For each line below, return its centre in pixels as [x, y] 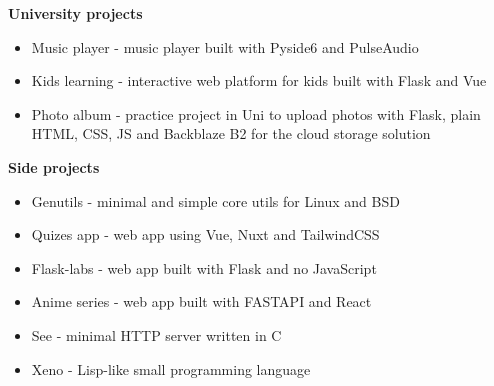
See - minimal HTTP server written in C [156, 334]
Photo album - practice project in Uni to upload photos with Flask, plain [256, 113]
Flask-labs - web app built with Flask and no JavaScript [204, 267]
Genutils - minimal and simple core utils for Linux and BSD [215, 200]
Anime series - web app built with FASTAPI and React [201, 301]
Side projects [54, 166]
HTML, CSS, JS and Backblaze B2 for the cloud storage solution [231, 133]
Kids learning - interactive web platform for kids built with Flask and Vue [259, 80]
